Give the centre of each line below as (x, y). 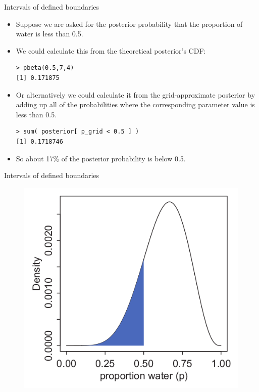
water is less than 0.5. (49, 34)
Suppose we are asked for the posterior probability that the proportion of (129, 24)
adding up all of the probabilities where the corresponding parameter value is (135, 104)
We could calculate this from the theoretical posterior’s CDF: (111, 50)
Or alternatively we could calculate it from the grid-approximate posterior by (136, 94)
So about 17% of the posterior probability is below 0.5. (101, 158)
